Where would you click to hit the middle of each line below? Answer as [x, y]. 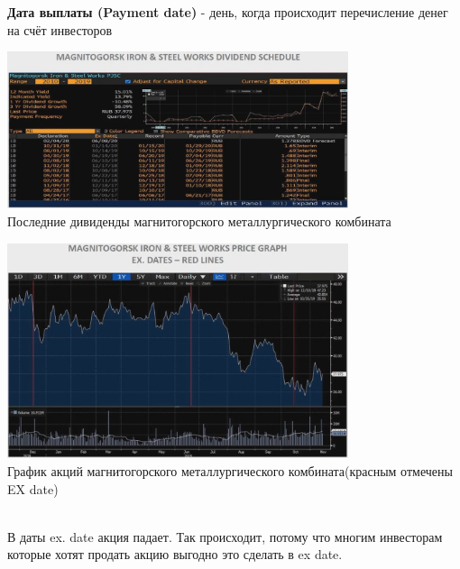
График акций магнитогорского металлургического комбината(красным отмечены [230, 471]
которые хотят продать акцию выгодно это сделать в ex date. [175, 554]
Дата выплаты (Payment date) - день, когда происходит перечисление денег [228, 12]
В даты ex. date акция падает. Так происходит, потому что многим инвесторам [225, 536]
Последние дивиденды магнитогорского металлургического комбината [199, 221]
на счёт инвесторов [60, 29]
